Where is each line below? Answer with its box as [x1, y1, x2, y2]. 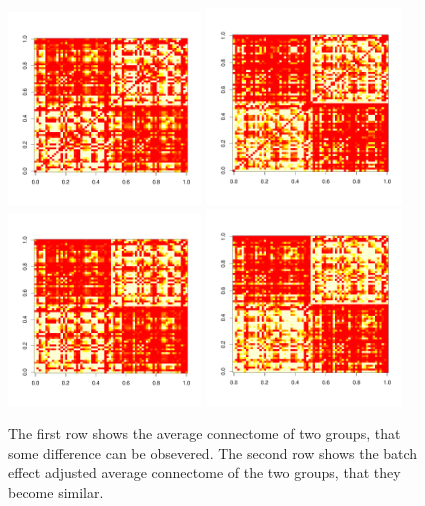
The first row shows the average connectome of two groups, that [8, 423, 401, 444]
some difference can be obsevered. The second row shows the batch [8, 442, 418, 463]
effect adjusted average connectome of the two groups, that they [8, 462, 401, 483]
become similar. [8, 482, 104, 502]
